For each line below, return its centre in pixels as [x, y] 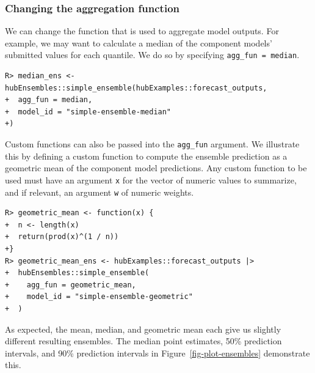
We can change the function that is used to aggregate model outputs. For [142, 31]
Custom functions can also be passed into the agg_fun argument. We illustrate [152, 144]
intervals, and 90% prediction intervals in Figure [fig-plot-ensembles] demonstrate [157, 353]
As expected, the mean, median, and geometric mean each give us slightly [143, 329]
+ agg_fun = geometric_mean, [71, 285]
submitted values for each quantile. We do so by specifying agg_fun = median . [152, 55]
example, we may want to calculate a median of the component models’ [139, 42]
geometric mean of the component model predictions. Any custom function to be [156, 168]
